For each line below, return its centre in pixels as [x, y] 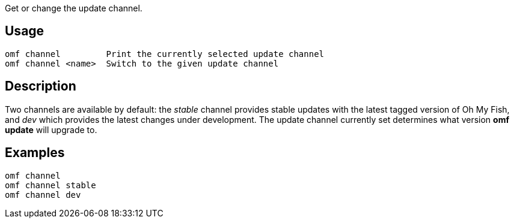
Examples [35, 153]
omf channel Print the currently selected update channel [165, 54]
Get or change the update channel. [74, 8]
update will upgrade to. [51, 129]
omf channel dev [43, 195]
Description [41, 86]
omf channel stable [50, 185]
